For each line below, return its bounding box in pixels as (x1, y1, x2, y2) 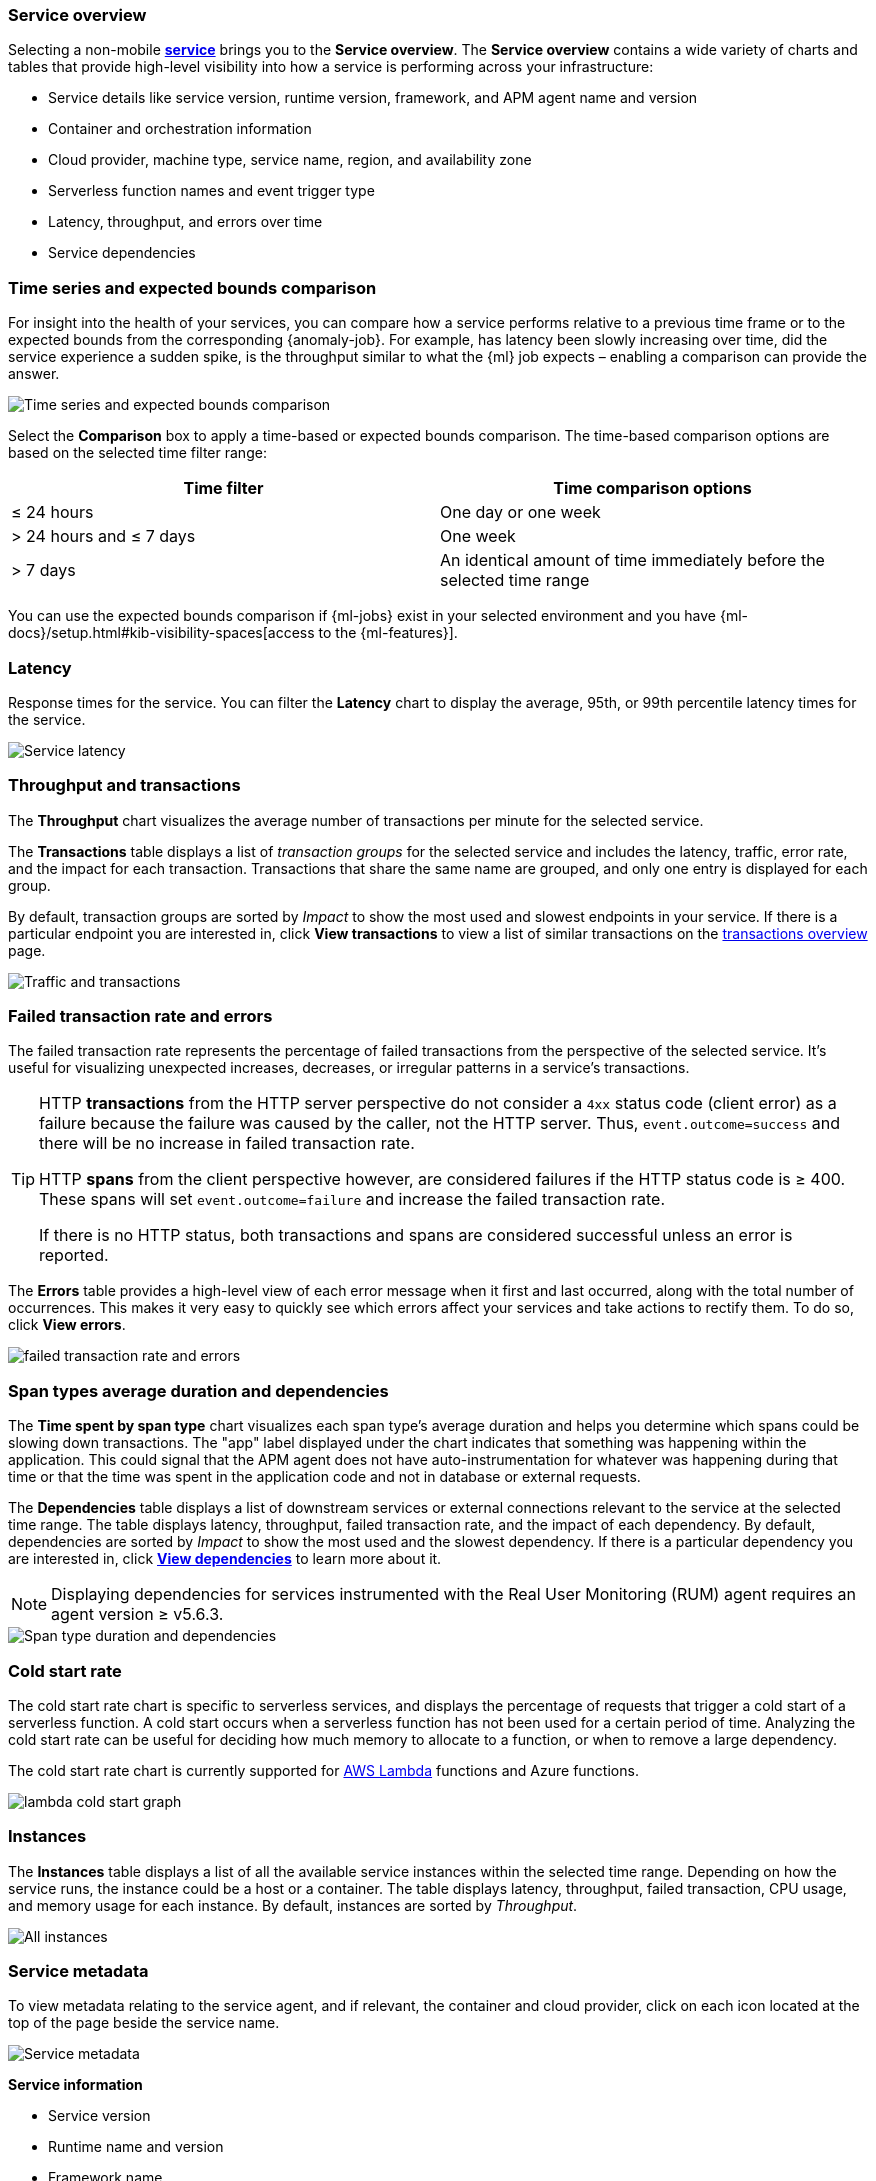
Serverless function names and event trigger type (48, 182, 375, 200)
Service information (8, 2076, 143, 2094)
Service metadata (8, 1961, 149, 1981)
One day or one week (440, 502, 601, 523)
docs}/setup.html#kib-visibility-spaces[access (8, 624, 315, 642)
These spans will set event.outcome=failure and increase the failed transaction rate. (39, 1189, 665, 1210)
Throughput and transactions (8, 775, 241, 796)
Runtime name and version (48, 2138, 224, 2156)
